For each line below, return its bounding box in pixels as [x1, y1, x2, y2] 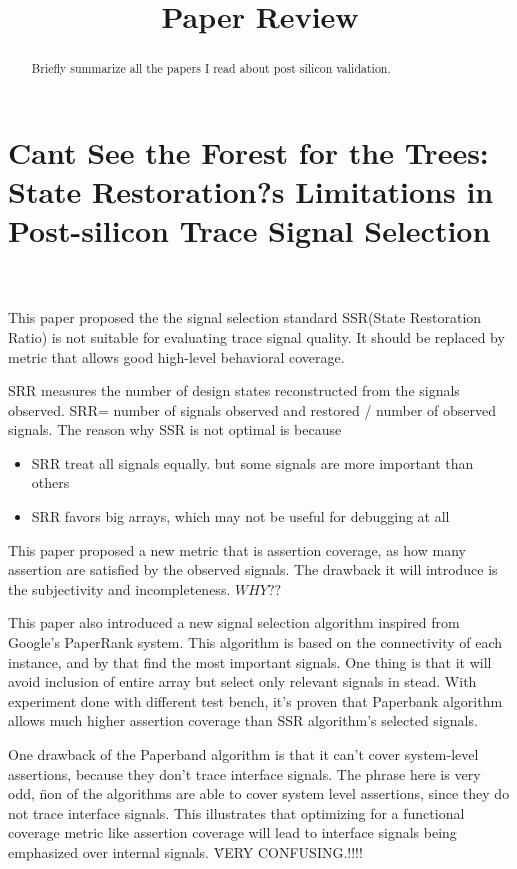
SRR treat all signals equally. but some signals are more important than [31, 452, 474, 473]
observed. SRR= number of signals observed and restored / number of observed [8, 399, 497, 420]
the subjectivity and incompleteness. [8, 578, 231, 599]
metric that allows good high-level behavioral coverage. [8, 346, 345, 367]
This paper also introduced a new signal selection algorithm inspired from [8, 612, 460, 633]
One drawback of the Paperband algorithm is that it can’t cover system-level [8, 744, 479, 765]
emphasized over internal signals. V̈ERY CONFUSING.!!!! [8, 841, 363, 862]
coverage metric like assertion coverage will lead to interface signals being [8, 822, 457, 843]
